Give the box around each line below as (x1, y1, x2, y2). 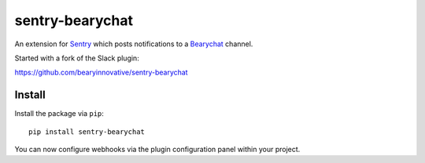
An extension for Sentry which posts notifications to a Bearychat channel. (14, 39, 253, 49)
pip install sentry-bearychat (28, 127, 146, 136)
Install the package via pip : (14, 109, 104, 118)
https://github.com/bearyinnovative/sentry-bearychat (14, 67, 188, 78)
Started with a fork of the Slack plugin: (14, 53, 139, 63)
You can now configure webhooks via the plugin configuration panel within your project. (14, 145, 301, 154)
